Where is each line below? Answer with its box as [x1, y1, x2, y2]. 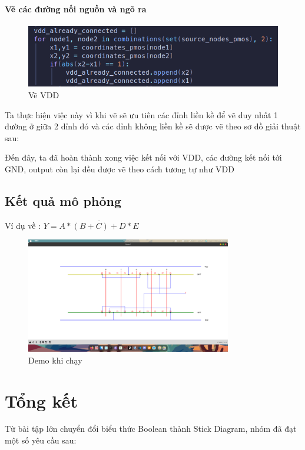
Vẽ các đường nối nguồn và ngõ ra [5, 2, 147, 15]
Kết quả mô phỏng [5, 191, 122, 209]
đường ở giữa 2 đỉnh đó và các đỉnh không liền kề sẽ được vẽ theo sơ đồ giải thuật [5, 120, 301, 132]
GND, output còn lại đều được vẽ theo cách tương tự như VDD [5, 162, 234, 175]
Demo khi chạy [28, 354, 82, 366]
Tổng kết [5, 388, 78, 412]
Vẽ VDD [28, 89, 59, 101]
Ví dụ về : [5, 219, 41, 231]
